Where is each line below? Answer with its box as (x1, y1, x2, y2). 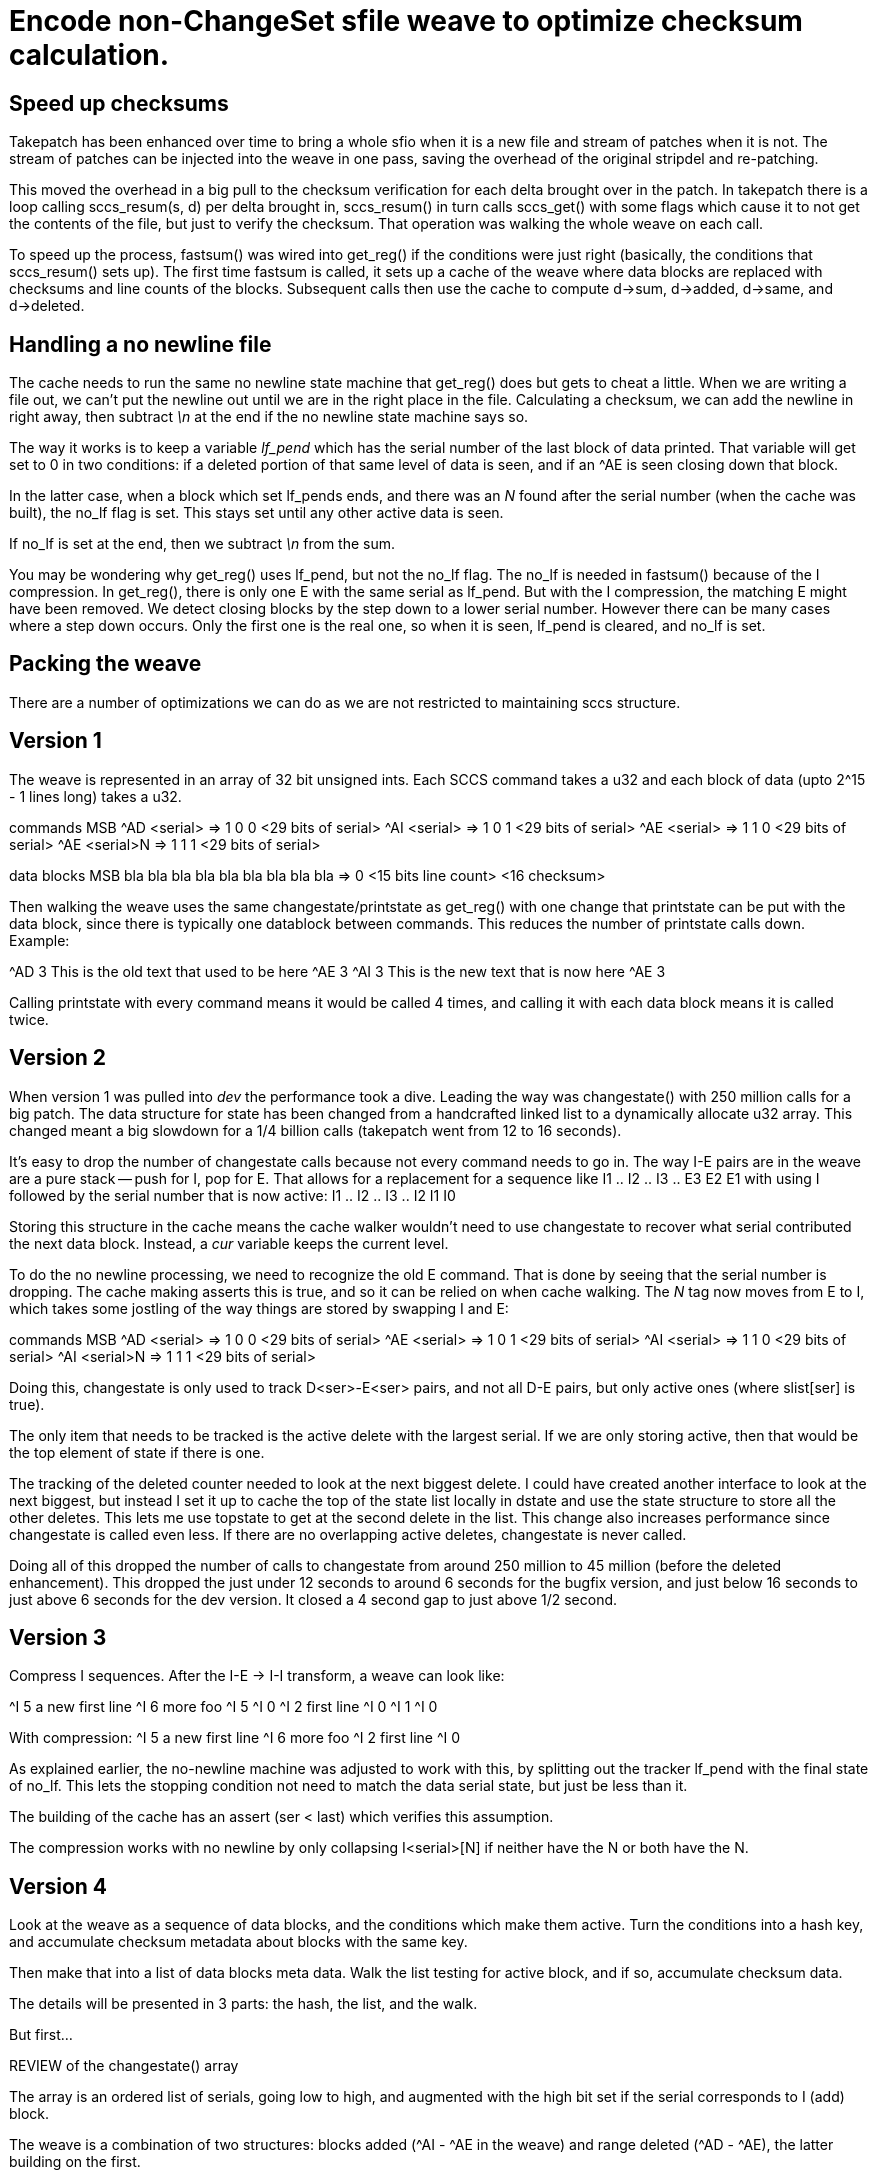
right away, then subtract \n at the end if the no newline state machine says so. (9, 408, 529, 426)
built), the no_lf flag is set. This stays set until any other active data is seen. (9, 504, 504, 522)
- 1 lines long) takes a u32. (9, 787, 182, 805)
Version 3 (9, 1624, 107, 1650)
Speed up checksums (9, 90, 229, 116)
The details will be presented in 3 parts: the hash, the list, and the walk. (9, 1995, 478, 2013)
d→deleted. (9, 297, 85, 315)
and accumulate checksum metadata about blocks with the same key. (9, 1933, 468, 1951)
